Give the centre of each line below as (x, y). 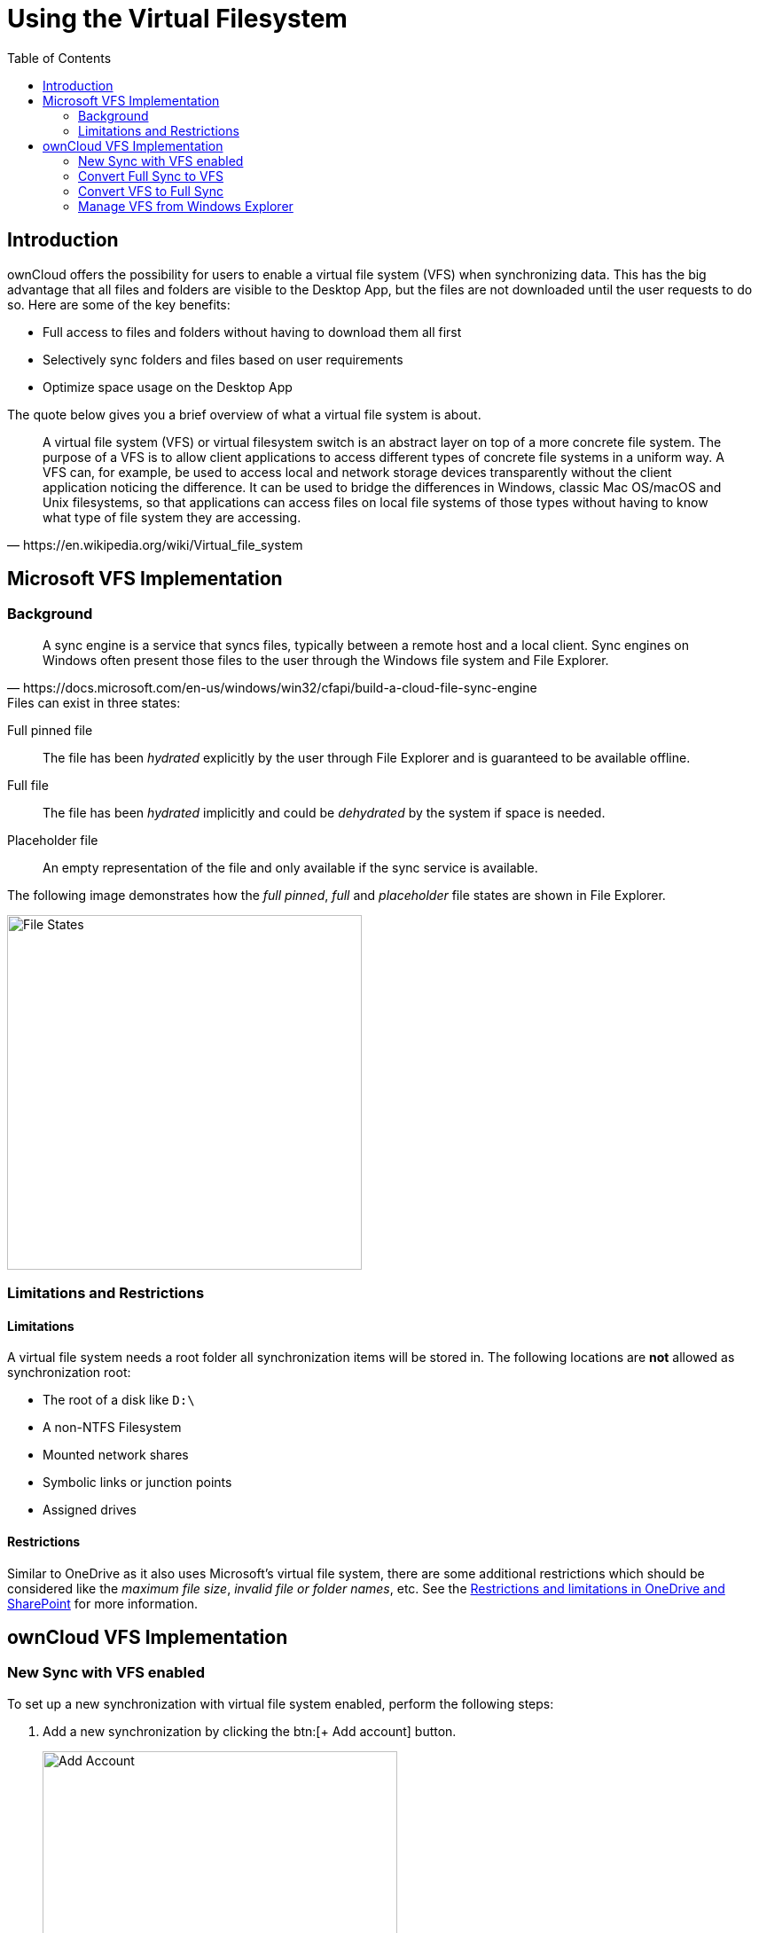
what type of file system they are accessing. (172, 517)
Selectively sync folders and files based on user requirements (223, 359)
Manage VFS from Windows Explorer (186, 206)
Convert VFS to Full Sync (151, 191)
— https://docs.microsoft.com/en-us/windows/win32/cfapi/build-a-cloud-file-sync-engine (272, 687)
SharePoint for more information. (103, 1603)
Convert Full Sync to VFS (151, 176)
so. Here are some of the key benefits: (119, 304)
